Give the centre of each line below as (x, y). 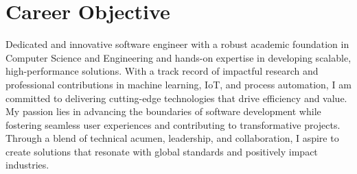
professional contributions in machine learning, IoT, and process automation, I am (178, 84)
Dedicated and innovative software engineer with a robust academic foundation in (177, 44)
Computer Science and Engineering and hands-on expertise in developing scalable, (178, 57)
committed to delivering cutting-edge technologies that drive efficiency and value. (176, 98)
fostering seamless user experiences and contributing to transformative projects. (173, 124)
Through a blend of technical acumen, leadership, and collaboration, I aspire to (172, 138)
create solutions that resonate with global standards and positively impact (162, 151)
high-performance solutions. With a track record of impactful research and (162, 71)
